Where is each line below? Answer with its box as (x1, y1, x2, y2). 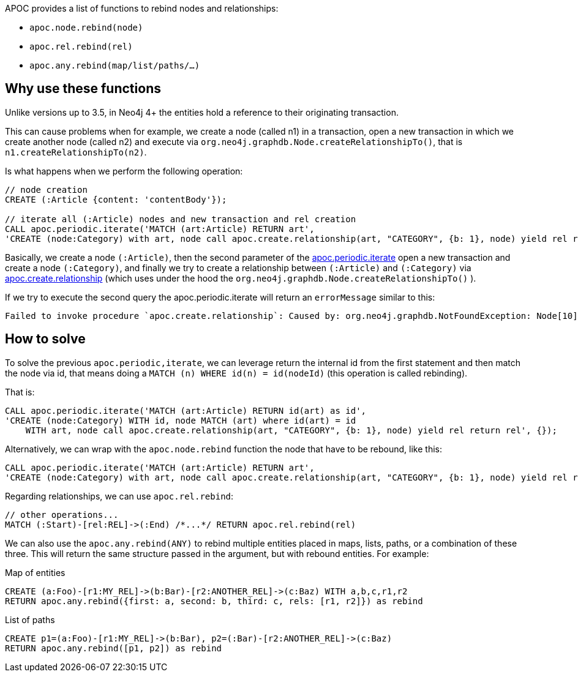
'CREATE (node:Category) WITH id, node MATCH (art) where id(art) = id (5, 415, 356, 425)
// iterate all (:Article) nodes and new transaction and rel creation (5, 214, 356, 224)
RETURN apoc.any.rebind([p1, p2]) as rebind (5, 643, 222, 653)
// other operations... (5, 509, 119, 520)
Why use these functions (5, 81, 161, 97)
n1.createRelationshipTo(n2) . (5, 146, 147, 157)
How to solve (5, 331, 86, 347)
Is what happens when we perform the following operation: (5, 165, 243, 176)
